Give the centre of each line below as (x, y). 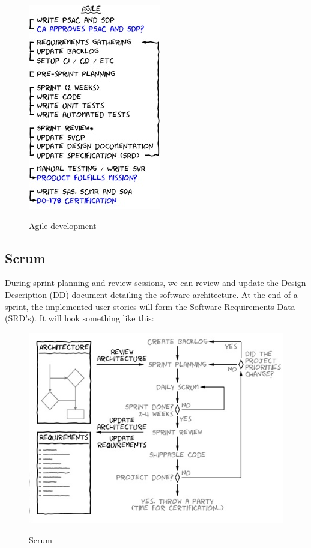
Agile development (63, 225)
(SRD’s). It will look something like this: (80, 318)
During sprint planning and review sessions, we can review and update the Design (155, 283)
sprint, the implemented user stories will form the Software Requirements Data (150, 306)
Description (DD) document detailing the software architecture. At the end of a (151, 294)
